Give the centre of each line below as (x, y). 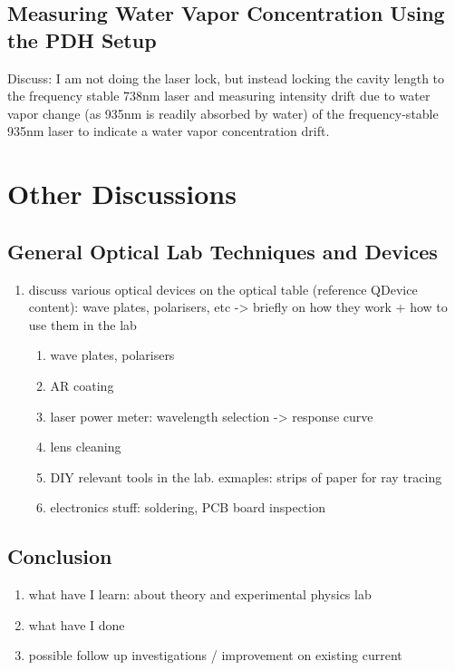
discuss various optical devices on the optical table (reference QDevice (223, 289)
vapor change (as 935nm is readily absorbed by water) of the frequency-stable (223, 113)
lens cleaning (86, 447)
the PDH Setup (82, 39)
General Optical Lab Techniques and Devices (223, 251)
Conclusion (60, 556)
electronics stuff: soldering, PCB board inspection (188, 507)
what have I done (77, 624)
